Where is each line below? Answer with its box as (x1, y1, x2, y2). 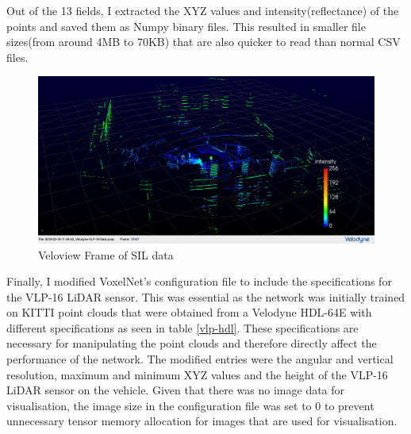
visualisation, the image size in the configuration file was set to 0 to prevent (6, 397, 375, 413)
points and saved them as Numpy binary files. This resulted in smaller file (6, 17, 366, 34)
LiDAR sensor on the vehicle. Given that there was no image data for (6, 382, 345, 398)
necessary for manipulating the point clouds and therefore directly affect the (6, 335, 377, 351)
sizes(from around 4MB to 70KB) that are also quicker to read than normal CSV (6, 33, 401, 50)
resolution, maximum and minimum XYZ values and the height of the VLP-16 (6, 366, 388, 382)
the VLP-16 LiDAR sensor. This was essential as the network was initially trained (6, 288, 405, 305)
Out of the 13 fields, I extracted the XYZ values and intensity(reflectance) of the (6, 2, 399, 18)
